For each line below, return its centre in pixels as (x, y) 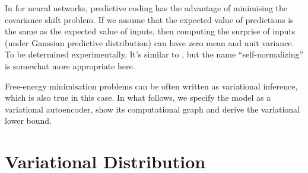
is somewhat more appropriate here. (70, 65)
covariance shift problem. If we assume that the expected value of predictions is (149, 19)
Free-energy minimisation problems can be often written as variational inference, (151, 86)
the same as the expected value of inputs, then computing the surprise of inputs (150, 31)
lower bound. (28, 121)
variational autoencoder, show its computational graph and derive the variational (153, 109)
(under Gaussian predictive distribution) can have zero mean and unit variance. (150, 42)
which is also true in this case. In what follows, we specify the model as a (138, 97)
